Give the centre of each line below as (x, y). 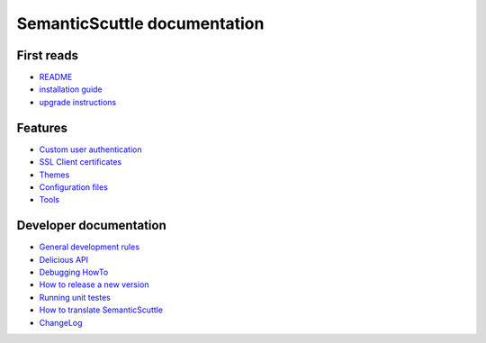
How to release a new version (94, 284)
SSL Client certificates (80, 162)
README (56, 77)
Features (42, 127)
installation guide (71, 89)
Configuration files (73, 187)
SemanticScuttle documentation (140, 23)
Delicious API (64, 259)
